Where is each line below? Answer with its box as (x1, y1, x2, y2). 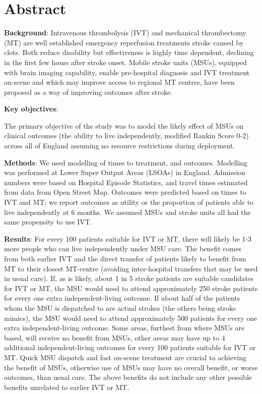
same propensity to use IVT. (4, 216, 92, 227)
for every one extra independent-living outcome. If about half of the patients (4, 293, 240, 303)
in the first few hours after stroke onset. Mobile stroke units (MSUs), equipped (4, 57, 247, 67)
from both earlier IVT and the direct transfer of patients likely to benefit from (4, 253, 246, 263)
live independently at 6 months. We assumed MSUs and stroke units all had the (4, 206, 251, 217)
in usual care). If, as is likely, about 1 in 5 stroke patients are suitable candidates (4, 273, 254, 284)
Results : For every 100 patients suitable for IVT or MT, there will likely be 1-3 (4, 233, 252, 244)
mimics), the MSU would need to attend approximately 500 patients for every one (4, 312, 257, 323)
